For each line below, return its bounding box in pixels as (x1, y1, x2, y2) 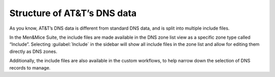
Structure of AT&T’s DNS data (9, 8, 137, 19)
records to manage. (9, 64, 51, 70)
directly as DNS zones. (9, 48, 58, 54)
